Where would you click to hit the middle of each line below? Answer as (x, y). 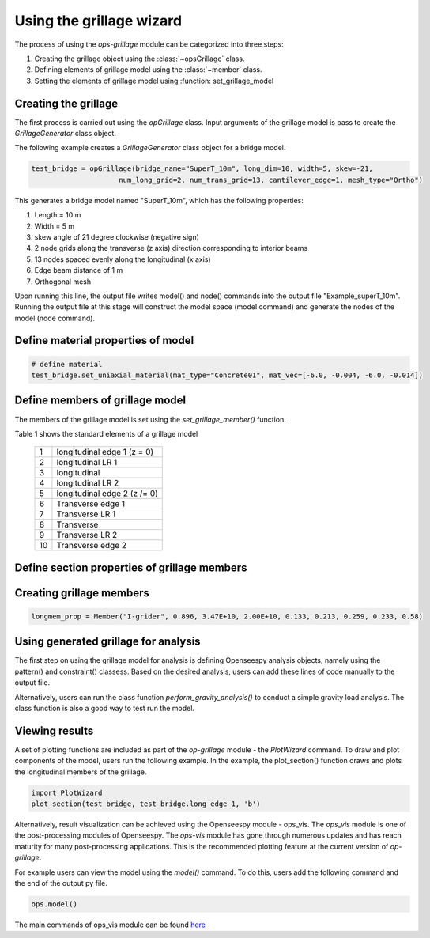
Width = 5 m (55, 226)
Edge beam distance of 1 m (79, 270)
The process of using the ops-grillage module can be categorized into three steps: (149, 44)
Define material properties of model (104, 340)
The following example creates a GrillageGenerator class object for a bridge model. (150, 148)
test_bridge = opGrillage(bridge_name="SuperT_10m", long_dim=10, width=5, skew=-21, (202, 169)
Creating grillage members (82, 593)
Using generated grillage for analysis (107, 642)
